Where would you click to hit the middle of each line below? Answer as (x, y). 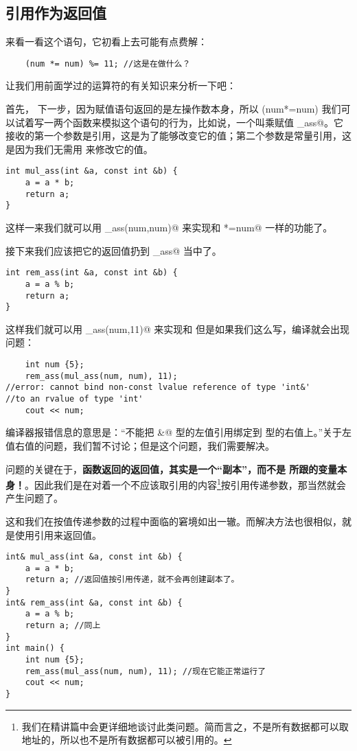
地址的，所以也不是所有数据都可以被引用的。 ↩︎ (127, 740)
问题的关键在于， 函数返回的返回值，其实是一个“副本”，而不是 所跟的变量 (172, 469)
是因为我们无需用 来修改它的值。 (79, 149)
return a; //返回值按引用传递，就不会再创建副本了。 (132, 580)
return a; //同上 (63, 626)
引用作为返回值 (56, 13)
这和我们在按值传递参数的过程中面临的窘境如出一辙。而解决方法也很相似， (174, 521)
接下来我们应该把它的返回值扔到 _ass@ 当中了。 (114, 250)
